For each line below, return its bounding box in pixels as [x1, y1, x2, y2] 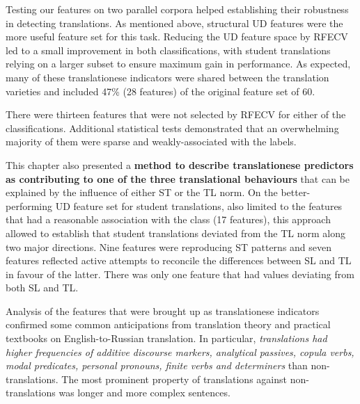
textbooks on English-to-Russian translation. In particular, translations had [6, 331, 327, 346]
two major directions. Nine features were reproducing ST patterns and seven [6, 239, 332, 254]
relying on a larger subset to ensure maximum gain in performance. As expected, [6, 56, 351, 71]
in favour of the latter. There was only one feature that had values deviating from [6, 266, 354, 281]
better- [281, 185, 311, 200]
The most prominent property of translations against [61, 371, 287, 386]
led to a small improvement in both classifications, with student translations [6, 42, 331, 57]
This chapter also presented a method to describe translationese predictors [6, 157, 354, 172]
